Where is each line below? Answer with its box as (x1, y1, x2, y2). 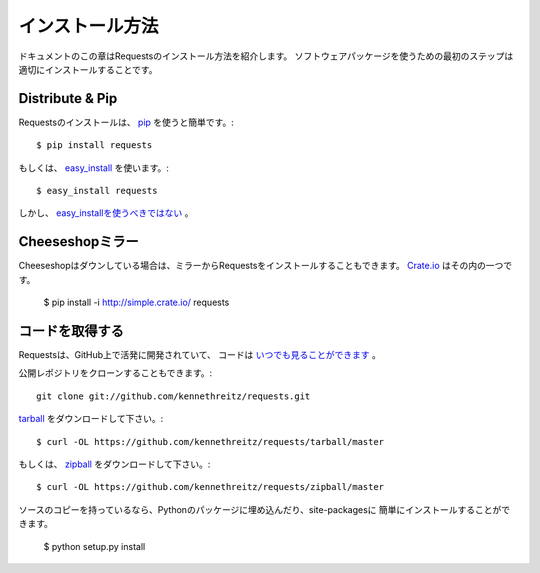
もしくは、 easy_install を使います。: (18, 161, 170, 174)
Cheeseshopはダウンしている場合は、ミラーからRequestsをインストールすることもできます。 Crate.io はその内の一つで (18, 260, 513, 272)
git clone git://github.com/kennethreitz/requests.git (36, 390, 311, 402)
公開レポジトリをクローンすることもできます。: (18, 367, 213, 379)
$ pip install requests (36, 140, 153, 151)
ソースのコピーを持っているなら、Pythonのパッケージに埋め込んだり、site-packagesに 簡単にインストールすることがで (18, 503, 511, 515)
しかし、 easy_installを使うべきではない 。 (18, 207, 194, 219)
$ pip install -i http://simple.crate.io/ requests (43, 296, 230, 309)
